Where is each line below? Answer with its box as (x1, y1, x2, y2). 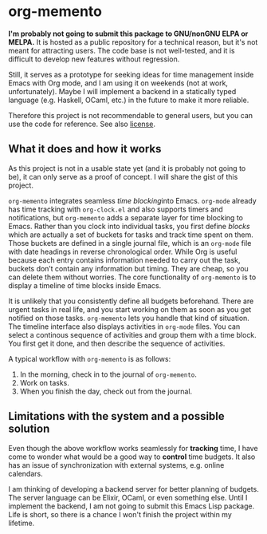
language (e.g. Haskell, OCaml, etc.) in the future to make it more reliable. (8, 95, 249, 105)
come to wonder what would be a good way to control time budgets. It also (8, 452, 256, 461)
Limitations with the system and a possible (8, 409, 225, 423)
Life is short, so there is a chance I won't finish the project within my (8, 509, 233, 519)
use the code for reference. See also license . (8, 119, 155, 129)
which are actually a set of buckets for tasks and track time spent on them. (8, 230, 253, 239)
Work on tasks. (19, 378, 69, 387)
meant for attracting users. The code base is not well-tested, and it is (8, 45, 235, 55)
